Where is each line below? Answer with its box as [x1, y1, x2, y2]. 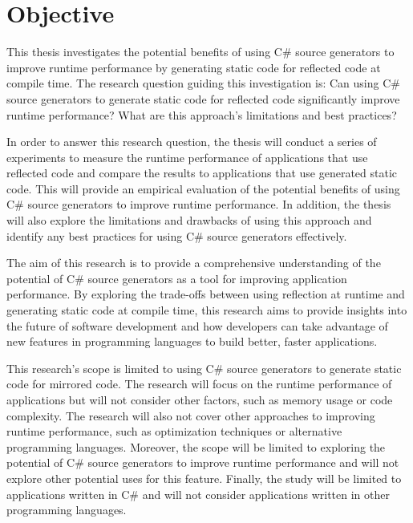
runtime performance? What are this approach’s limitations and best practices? [6, 106, 397, 123]
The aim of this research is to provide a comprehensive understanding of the [6, 254, 381, 271]
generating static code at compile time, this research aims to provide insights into [6, 302, 407, 318]
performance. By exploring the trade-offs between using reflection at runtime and [6, 286, 405, 302]
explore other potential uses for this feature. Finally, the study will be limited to [6, 469, 402, 486]
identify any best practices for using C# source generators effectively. [6, 227, 347, 244]
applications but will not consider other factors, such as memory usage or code [6, 391, 393, 407]
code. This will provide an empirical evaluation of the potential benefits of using [6, 180, 400, 197]
